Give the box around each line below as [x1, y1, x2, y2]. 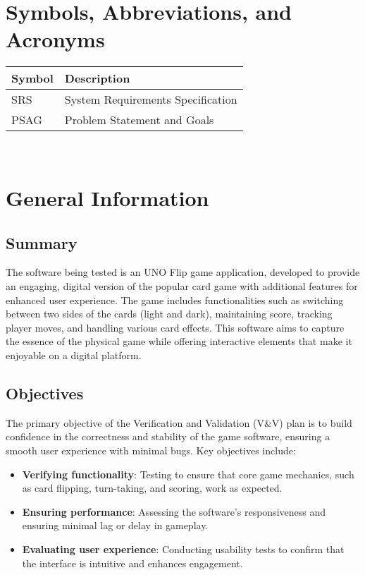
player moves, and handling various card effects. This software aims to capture [6, 320, 345, 334]
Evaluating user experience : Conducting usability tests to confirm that [22, 542, 345, 556]
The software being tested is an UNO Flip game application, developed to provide [6, 265, 360, 279]
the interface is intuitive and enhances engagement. [22, 555, 243, 570]
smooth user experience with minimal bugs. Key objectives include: [6, 443, 296, 458]
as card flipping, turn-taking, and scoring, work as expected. [22, 480, 283, 495]
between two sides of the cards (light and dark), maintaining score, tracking [6, 306, 333, 321]
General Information [6, 183, 209, 212]
